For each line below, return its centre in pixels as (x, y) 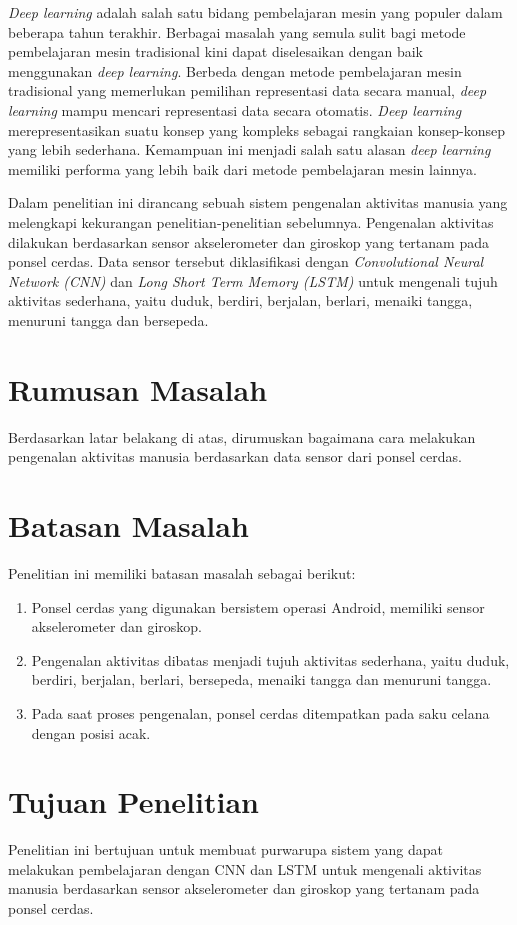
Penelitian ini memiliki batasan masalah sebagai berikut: (182, 572)
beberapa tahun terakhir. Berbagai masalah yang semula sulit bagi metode (237, 31)
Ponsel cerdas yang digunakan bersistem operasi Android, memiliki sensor (258, 606)
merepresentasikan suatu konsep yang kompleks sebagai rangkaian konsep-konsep (256, 129)
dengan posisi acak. (91, 732)
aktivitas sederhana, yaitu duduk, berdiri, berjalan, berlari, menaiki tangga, (240, 300)
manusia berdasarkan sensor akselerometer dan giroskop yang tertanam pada (244, 888)
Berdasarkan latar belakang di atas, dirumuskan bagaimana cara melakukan (242, 436)
